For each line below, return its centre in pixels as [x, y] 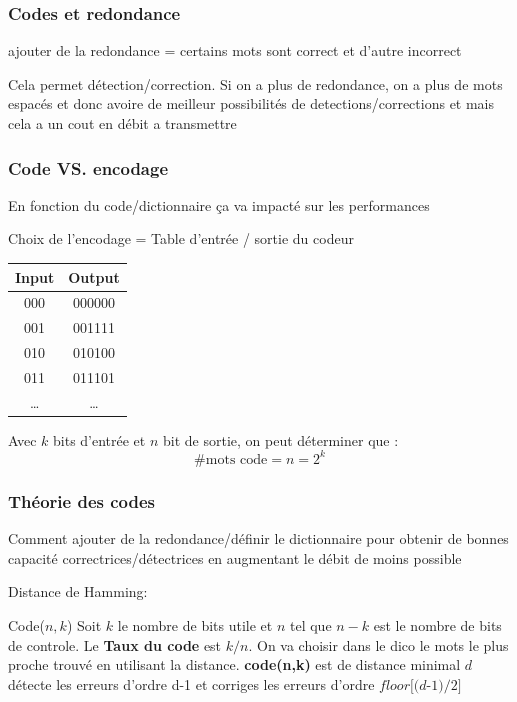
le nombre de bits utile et [195, 624]
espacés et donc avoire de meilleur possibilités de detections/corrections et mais [251, 103]
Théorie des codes [81, 500]
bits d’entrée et [99, 439]
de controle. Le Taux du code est [115, 644]
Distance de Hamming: [78, 591]
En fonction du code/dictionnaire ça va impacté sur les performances [219, 204]
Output [94, 276]
